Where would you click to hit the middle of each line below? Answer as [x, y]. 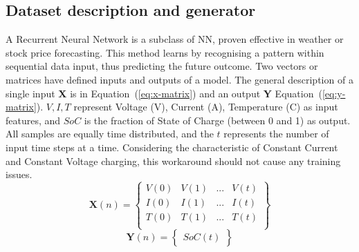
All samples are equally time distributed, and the [110, 134]
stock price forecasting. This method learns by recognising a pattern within [165, 52]
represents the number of [276, 134]
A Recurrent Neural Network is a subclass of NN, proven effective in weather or [175, 39]
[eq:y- [334, 93]
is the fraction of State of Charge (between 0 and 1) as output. [217, 120]
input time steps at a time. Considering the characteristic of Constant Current [172, 147]
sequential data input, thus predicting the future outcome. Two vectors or [162, 66]
